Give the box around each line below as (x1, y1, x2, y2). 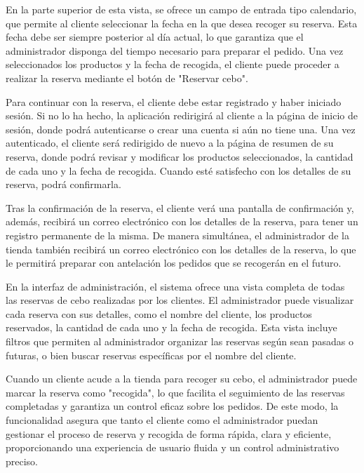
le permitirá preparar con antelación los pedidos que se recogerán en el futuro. (6, 255, 342, 270)
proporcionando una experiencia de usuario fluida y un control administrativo (6, 440, 339, 455)
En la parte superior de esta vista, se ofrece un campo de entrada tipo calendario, (6, 2, 357, 16)
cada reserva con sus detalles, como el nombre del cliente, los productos (6, 306, 312, 321)
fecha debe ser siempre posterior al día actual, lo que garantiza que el (6, 29, 304, 44)
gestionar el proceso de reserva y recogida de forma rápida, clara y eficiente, (6, 426, 332, 441)
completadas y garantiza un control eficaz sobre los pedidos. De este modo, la (6, 399, 339, 413)
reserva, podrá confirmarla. (6, 177, 121, 192)
